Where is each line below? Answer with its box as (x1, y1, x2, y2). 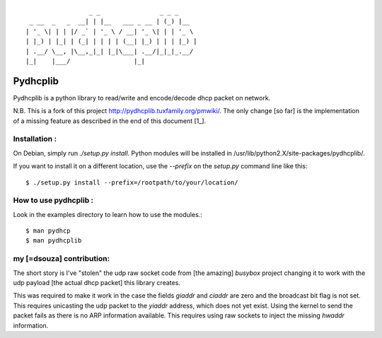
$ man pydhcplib (25, 237, 82, 245)
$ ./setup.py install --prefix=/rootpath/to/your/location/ (25, 178, 238, 187)
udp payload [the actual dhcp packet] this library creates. (13, 279, 180, 287)
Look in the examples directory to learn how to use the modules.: (13, 210, 203, 218)
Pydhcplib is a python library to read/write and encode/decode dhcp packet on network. (13, 93, 271, 102)
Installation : (13, 134, 57, 144)
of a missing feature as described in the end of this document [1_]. (13, 117, 207, 125)
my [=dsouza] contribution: (13, 254, 110, 264)
